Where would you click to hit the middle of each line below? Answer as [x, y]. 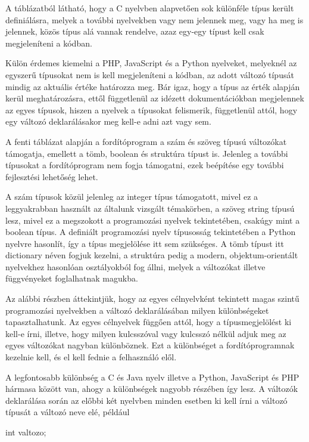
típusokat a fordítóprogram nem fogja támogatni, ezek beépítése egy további [145, 165]
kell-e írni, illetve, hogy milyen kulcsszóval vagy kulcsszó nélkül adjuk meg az [146, 333]
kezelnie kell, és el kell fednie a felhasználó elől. [91, 357]
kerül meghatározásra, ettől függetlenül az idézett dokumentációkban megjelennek [155, 98]
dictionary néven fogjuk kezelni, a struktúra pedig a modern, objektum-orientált [152, 255]
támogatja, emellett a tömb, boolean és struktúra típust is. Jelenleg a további [147, 153]
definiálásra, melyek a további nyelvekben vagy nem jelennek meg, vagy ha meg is [154, 19]
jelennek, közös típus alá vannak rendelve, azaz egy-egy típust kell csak [135, 31]
